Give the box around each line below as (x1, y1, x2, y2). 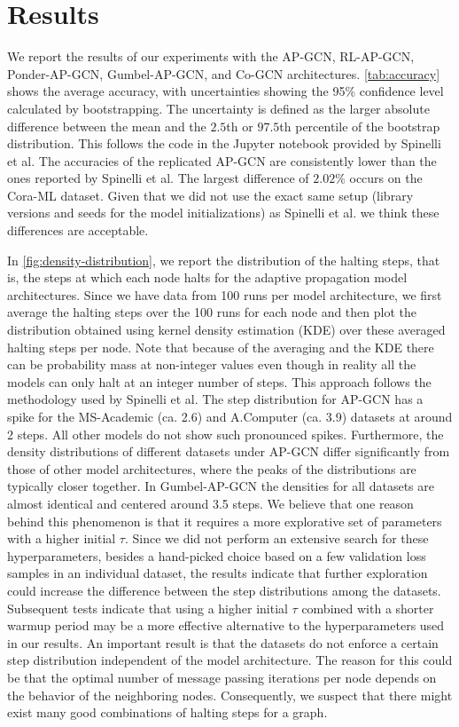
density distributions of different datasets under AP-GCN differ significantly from (7, 442, 450, 461)
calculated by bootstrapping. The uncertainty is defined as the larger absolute (7, 99, 430, 117)
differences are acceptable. (7, 221, 149, 240)
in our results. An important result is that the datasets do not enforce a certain (7, 633, 439, 652)
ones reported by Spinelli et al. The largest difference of (7, 169, 309, 187)
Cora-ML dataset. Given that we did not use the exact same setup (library (7, 186, 414, 204)
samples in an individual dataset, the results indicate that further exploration (7, 564, 428, 582)
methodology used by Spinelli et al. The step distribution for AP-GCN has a (7, 390, 424, 408)
